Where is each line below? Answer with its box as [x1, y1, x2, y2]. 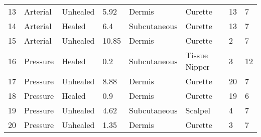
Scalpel [185, 104, 210, 116]
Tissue [185, 49, 208, 61]
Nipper [185, 61, 210, 72]
